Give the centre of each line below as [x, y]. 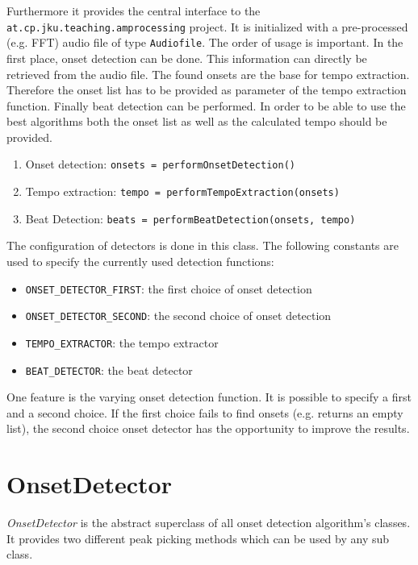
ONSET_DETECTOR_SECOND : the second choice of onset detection [178, 316]
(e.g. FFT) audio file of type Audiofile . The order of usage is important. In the [205, 42]
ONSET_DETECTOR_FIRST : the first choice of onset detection [169, 288]
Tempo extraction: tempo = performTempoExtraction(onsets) [182, 191]
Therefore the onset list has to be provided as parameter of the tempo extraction [207, 90]
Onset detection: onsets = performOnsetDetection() [160, 164]
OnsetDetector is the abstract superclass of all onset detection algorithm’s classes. [209, 523]
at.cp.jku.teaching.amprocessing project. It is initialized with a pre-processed [207, 26]
